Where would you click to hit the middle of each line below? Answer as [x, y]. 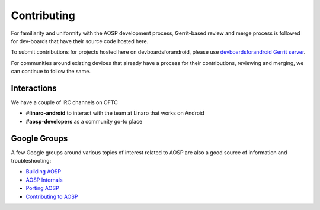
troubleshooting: [31, 161]
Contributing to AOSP [52, 196]
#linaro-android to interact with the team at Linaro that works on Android [115, 113]
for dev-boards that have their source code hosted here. [80, 41]
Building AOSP [44, 172]
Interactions [34, 88]
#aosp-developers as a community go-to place [84, 121]
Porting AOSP [42, 188]
